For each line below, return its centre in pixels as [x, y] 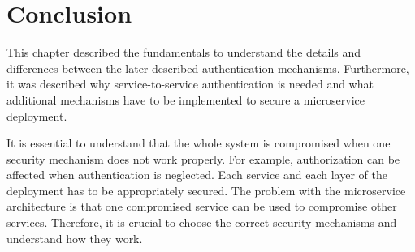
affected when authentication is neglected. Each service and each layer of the [197, 175]
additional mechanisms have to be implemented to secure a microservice [186, 99]
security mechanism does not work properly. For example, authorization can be [203, 158]
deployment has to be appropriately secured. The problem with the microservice [206, 190]
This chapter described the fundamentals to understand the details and [184, 52]
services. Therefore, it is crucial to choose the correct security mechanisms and [202, 222]
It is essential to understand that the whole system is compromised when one [199, 143]
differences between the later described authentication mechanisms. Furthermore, [208, 68]
